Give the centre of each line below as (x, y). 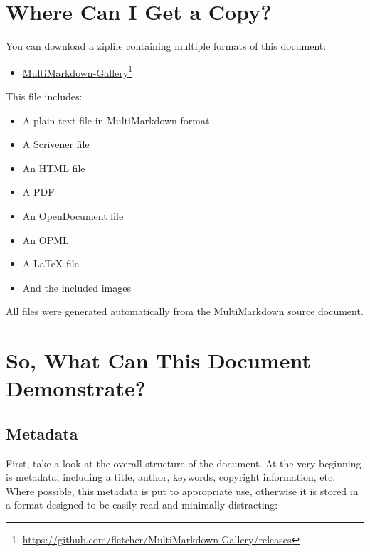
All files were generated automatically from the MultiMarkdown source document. (185, 311)
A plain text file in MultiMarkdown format (116, 120)
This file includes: (44, 96)
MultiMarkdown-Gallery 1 (78, 71)
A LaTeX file (51, 264)
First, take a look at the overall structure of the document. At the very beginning (184, 463)
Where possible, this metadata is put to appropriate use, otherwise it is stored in (182, 490)
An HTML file (54, 168)
